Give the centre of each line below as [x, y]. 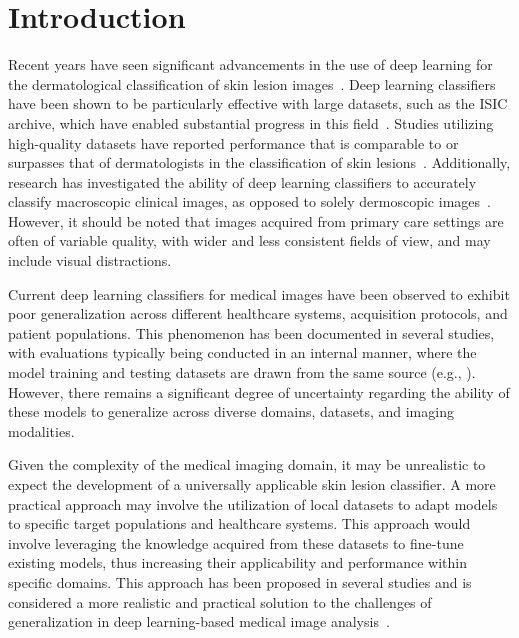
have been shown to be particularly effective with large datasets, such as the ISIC [258, 103]
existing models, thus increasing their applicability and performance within [238, 562]
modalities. [41, 430]
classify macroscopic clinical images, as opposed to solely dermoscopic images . [249, 201]
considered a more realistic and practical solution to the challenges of [220, 601]
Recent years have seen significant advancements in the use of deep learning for [250, 64]
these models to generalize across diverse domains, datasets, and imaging [231, 411]
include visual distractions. [90, 260]
